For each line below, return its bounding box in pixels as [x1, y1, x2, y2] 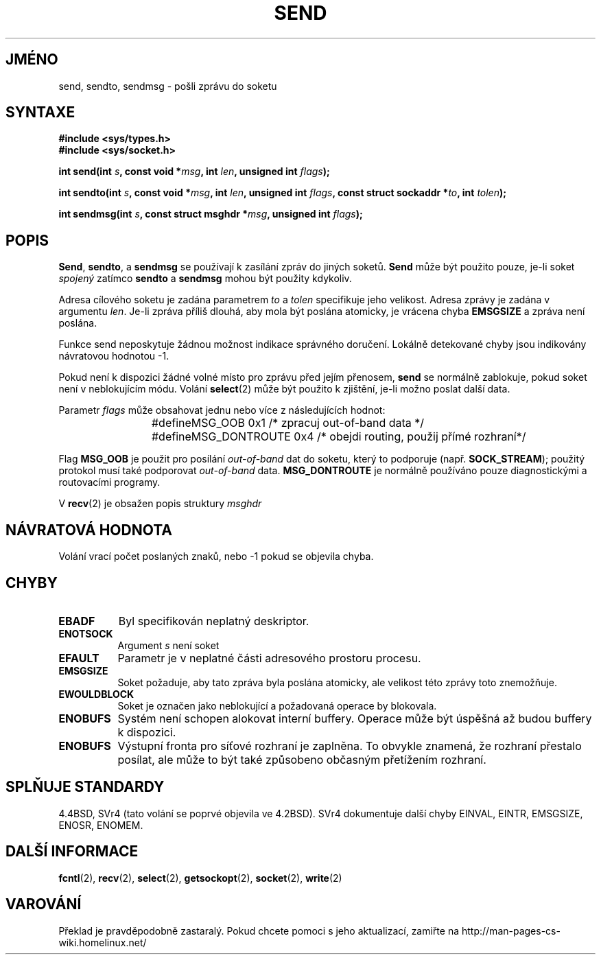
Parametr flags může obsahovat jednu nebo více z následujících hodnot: [58, 404, 386, 417]
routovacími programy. [58, 476, 161, 489]
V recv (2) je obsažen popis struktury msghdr [58, 497, 262, 510]
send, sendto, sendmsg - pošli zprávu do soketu [58, 80, 277, 92]
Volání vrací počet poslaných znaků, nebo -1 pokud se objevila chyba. [58, 550, 374, 563]
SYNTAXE [5, 104, 75, 121]
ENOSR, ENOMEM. [58, 819, 143, 831]
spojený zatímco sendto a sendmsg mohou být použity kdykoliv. [58, 272, 352, 285]
